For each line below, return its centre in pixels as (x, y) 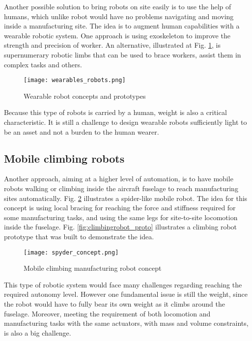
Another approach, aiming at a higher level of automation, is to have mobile (119, 179)
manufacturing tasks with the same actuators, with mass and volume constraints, (126, 323)
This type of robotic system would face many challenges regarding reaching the (123, 284)
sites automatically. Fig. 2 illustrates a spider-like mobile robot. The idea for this (126, 198)
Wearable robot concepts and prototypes (85, 96)
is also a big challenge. (38, 332)
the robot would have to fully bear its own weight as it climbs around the (114, 303)
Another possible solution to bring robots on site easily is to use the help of (118, 6)
